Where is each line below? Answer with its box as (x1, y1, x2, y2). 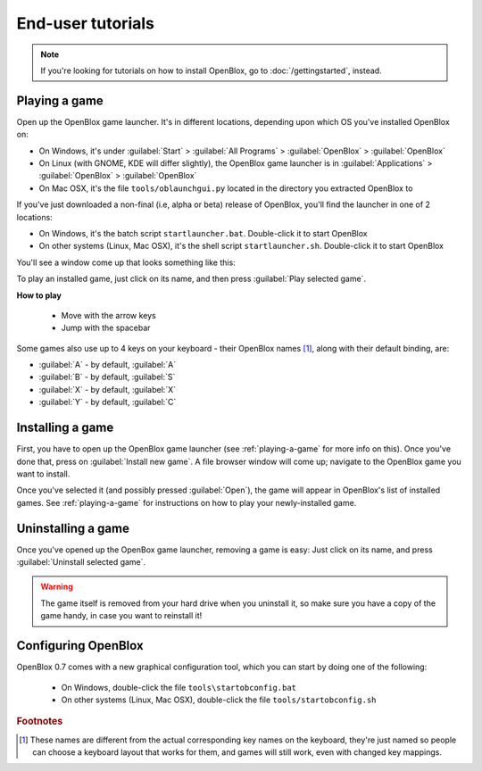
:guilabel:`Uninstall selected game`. (16, 557, 146, 568)
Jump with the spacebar (61, 322, 151, 334)
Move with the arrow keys (61, 310, 156, 320)
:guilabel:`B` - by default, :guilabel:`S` (38, 371, 176, 383)
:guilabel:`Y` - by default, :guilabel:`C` (38, 397, 177, 408)
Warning (40, 581, 73, 593)
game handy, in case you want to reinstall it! (40, 610, 203, 621)
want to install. (16, 468, 71, 479)
